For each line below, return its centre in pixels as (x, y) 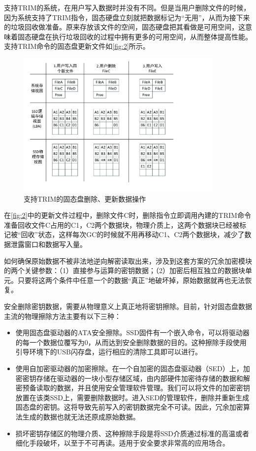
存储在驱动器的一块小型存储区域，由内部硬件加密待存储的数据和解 (143, 378)
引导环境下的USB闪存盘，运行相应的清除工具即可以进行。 (109, 352)
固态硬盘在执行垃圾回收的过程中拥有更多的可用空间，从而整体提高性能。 (135, 36)
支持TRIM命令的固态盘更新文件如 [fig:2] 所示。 (77, 46)
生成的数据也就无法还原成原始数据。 (81, 416)
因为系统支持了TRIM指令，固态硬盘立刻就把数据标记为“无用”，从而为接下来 (127, 17)
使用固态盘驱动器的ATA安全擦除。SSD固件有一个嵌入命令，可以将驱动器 (132, 332)
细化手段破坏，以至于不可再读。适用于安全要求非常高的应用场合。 (122, 443)
